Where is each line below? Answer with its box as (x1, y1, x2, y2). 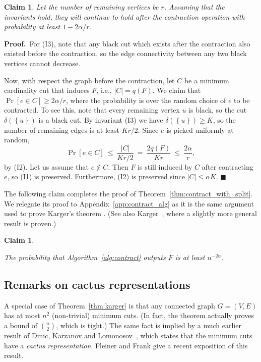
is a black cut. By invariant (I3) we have (38, 114, 163, 125)
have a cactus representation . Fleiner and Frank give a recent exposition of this (4, 340, 248, 350)
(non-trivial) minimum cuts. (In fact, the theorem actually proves (52, 310, 254, 321)
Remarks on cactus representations (4, 276, 190, 292)
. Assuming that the (164, 2, 225, 12)
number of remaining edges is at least (4, 124, 119, 135)
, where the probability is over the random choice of (66, 94, 226, 105)
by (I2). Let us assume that (4, 161, 89, 172)
